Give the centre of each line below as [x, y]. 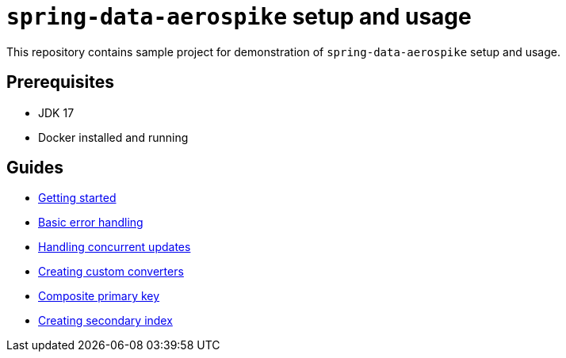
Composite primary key [99, 296]
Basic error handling [91, 223]
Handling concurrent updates [115, 247]
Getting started [77, 198]
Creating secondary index [105, 321]
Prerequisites [60, 82]
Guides [35, 168]
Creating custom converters [111, 272]
